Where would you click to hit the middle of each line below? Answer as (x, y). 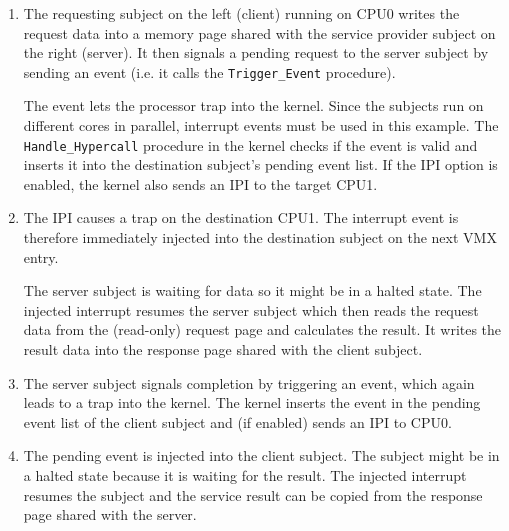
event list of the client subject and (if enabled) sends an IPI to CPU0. (237, 421)
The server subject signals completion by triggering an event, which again (249, 382)
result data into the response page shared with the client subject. (223, 349)
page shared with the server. (110, 514)
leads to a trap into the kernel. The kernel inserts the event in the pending (252, 402)
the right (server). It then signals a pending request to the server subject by (256, 52)
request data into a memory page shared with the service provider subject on (259, 32)
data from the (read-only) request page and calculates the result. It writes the (262, 329)
